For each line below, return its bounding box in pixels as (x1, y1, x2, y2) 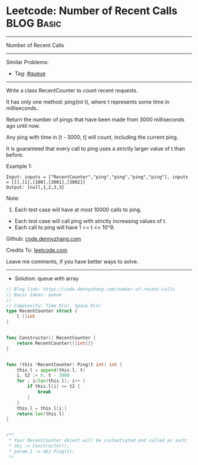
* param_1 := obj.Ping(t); (8, 449, 75, 454)
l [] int (16, 314, 35, 320)
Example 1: (6, 162, 32, 170)
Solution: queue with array (14, 275, 79, 282)
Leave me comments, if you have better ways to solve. (6, 258, 138, 265)
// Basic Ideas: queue (6, 291, 62, 298)
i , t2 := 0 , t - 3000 (16, 373, 70, 378)
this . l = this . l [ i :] (16, 405, 67, 411)
